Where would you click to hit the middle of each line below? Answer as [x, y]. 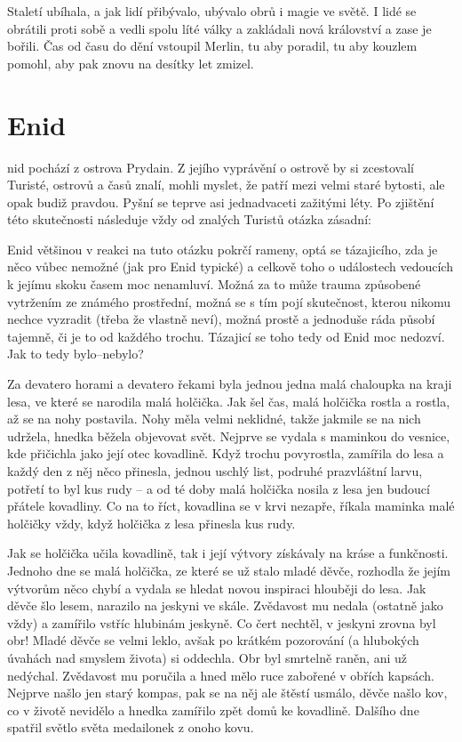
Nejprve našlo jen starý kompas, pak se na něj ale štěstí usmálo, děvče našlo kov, [227, 693]
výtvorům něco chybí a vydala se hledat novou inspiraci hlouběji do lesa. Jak [217, 588]
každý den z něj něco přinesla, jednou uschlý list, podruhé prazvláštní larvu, [215, 471]
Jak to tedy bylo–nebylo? [76, 354]
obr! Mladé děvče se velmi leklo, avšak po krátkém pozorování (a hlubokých [213, 640]
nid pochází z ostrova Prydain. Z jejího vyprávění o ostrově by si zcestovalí [211, 167]
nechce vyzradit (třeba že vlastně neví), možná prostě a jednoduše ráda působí [221, 319]
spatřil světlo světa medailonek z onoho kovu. [131, 727]
